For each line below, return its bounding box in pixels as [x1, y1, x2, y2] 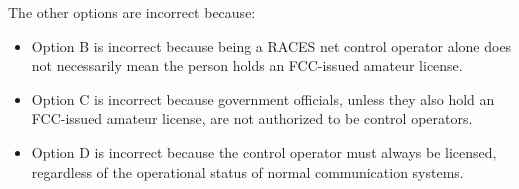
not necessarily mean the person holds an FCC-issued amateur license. [31, 55, 463, 76]
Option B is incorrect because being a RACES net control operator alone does [31, 35, 512, 56]
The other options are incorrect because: [8, 2, 256, 22]
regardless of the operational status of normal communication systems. [31, 161, 464, 182]
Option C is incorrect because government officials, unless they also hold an [31, 88, 495, 109]
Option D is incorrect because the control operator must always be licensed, [31, 141, 497, 162]
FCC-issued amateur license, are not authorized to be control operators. [31, 108, 473, 129]
